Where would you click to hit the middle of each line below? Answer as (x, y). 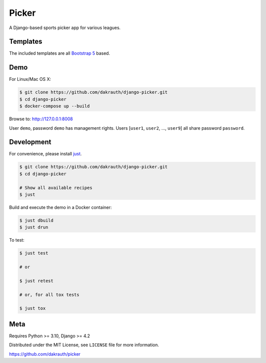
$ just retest (36, 281)
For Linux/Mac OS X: (30, 79)
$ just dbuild (36, 220)
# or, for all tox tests (50, 294)
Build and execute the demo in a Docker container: (60, 207)
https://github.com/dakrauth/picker (45, 354)
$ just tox (33, 309)
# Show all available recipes (56, 188)
